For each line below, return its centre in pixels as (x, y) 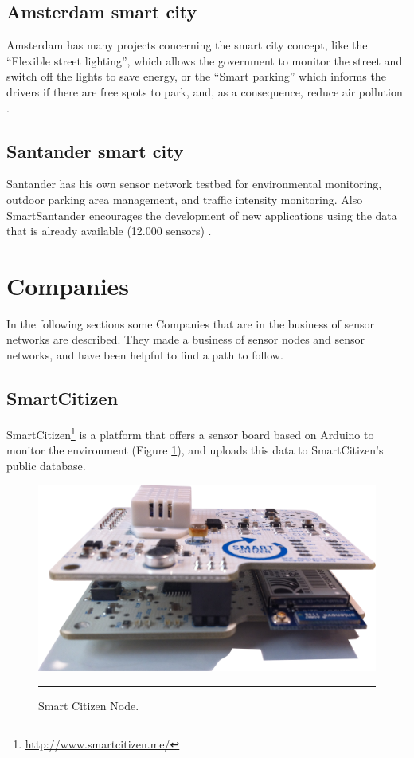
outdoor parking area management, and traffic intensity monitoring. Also (185, 199)
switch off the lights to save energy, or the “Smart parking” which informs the (196, 76)
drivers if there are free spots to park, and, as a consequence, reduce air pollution (205, 91)
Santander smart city (95, 150)
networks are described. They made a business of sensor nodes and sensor (186, 339)
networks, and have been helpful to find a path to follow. (145, 355)
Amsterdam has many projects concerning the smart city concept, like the (187, 45)
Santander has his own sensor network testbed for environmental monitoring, (194, 184)
